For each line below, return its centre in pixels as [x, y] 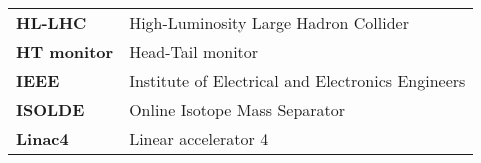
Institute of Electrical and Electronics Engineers [297, 80]
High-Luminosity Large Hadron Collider [269, 22]
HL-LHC [51, 22]
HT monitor [65, 51]
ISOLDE [50, 109]
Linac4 [42, 138]
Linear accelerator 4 [199, 138]
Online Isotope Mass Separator [237, 109]
